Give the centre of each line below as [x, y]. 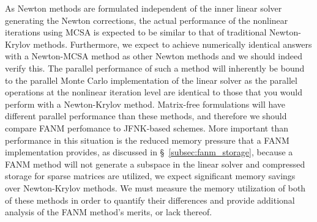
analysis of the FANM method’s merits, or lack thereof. [109, 212]
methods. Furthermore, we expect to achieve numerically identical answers [173, 44]
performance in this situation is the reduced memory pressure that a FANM [147, 140]
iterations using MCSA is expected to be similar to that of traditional [136, 32]
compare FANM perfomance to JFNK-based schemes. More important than [147, 128]
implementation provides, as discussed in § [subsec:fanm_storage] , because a [149, 152]
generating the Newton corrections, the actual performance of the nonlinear [147, 20]
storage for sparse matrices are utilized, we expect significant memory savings [150, 176]
